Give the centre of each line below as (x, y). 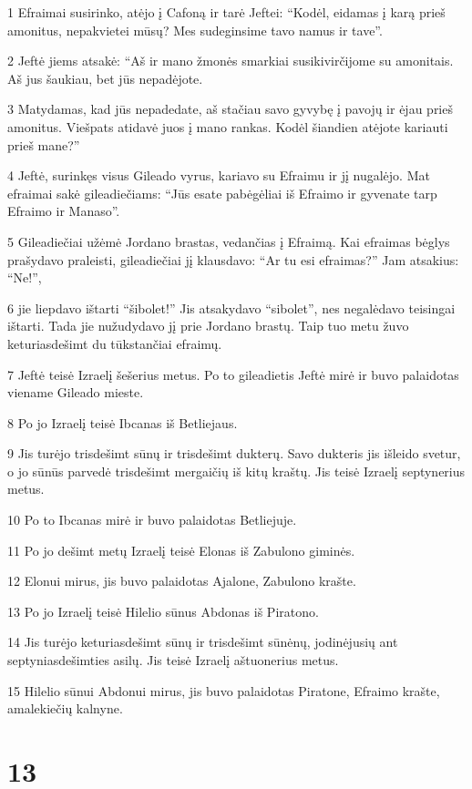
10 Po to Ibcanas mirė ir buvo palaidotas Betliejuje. (152, 520)
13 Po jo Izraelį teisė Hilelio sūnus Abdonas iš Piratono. (163, 611)
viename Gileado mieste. (76, 392)
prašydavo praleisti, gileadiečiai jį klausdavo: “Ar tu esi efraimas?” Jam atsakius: (233, 259)
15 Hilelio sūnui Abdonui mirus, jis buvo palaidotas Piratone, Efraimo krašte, (224, 690)
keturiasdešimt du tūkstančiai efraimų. (115, 343)
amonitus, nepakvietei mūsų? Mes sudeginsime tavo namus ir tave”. (195, 30)
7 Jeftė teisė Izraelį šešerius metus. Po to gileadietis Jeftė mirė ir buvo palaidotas (233, 374)
